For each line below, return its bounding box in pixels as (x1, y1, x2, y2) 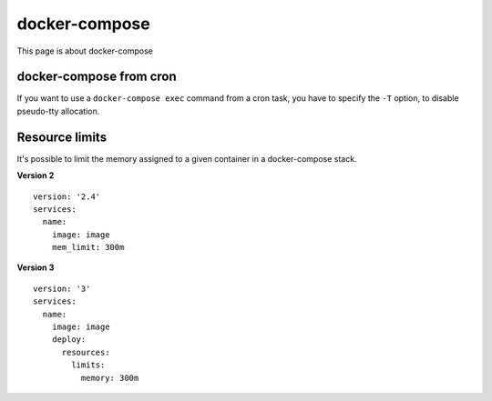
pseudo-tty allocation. (16, 105, 100, 116)
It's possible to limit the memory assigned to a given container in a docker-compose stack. (16, 153, 357, 164)
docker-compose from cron (16, 69, 177, 85)
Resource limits (16, 129, 108, 145)
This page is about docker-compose (16, 45, 154, 56)
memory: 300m (80, 373, 139, 383)
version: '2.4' (33, 191, 101, 202)
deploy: (51, 335, 87, 345)
